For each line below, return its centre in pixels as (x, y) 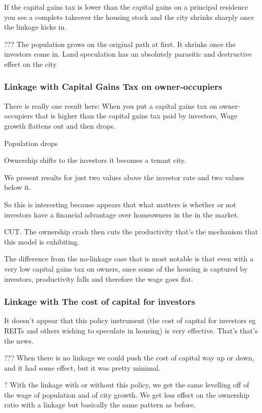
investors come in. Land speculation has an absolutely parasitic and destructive (128, 54)
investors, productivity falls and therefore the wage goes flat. (99, 278)
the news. (19, 340)
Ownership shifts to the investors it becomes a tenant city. (95, 160)
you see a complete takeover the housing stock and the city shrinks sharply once (129, 17)
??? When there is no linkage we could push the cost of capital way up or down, (129, 358)
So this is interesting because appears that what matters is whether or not (120, 204)
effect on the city (31, 64)
